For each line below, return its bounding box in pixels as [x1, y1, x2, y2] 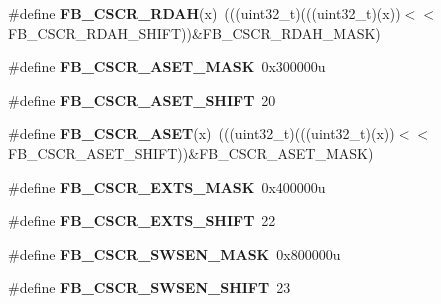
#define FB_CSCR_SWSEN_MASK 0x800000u [8, 243, 341, 264]
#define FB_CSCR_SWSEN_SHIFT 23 [8, 277, 291, 298]
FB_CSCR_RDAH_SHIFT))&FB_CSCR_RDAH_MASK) [8, 22, 381, 43]
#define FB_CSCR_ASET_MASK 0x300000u [8, 56, 326, 77]
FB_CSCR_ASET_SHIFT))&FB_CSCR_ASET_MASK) [8, 142, 374, 163]
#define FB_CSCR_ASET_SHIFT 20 [8, 89, 276, 110]
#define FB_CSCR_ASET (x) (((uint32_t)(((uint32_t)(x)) [8, 123, 395, 144]
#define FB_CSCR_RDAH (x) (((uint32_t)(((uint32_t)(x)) [8, 3, 401, 23]
